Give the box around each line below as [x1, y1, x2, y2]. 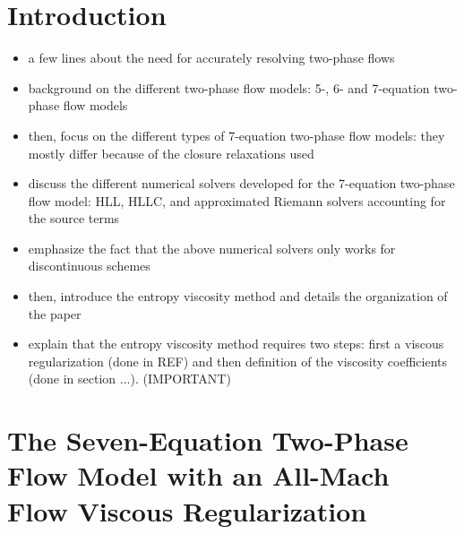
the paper [28, 304, 82, 323]
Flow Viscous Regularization [7, 492, 367, 529]
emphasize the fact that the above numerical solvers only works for [28, 238, 396, 257]
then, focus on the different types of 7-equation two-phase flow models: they [28, 125, 445, 144]
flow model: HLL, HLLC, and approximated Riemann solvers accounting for [28, 191, 446, 210]
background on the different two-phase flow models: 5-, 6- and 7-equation [28, 78, 430, 97]
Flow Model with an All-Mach [7, 457, 390, 494]
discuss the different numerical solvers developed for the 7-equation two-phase [28, 174, 455, 193]
